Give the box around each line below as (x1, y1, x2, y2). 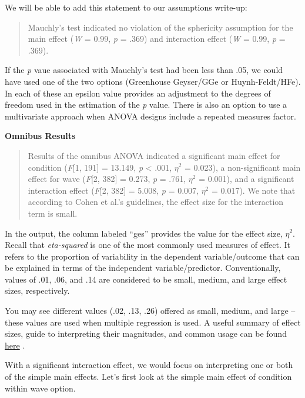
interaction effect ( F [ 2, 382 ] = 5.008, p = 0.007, (28, 184, 199, 196)
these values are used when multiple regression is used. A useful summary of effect (5, 316, 301, 328)
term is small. (28, 207, 78, 219)
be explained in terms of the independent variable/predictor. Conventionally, (5, 261, 281, 274)
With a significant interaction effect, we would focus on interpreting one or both (5, 359, 293, 371)
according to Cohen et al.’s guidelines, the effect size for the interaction (28, 195, 284, 208)
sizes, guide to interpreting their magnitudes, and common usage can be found (5, 327, 287, 340)
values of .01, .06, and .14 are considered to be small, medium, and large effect (5, 273, 287, 285)
